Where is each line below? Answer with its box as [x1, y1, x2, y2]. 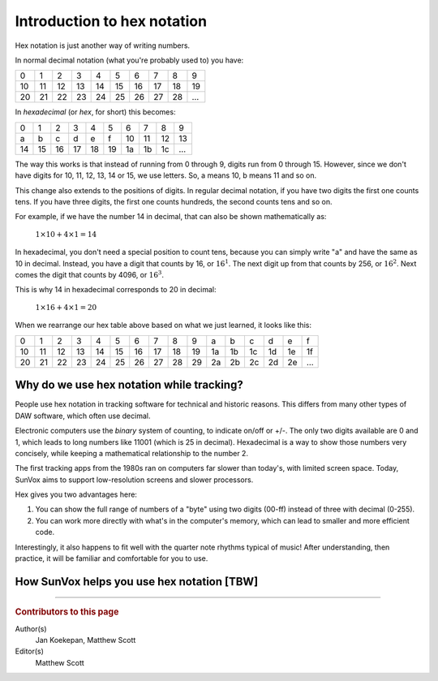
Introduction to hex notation [15, 12, 207, 30]
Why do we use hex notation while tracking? [15, 378, 243, 392]
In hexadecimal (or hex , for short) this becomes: [15, 107, 176, 117]
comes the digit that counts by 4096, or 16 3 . [15, 269, 164, 280]
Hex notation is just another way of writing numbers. [15, 41, 191, 50]
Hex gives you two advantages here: [15, 489, 138, 499]
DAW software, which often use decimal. [15, 411, 151, 420]
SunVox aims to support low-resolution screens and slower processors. [15, 475, 254, 485]
